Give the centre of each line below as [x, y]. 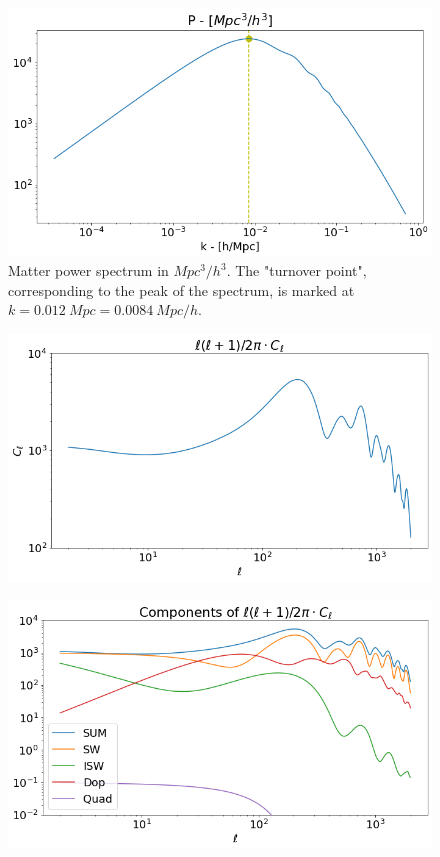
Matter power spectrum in [88, 270]
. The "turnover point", [296, 270]
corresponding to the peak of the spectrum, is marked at [181, 289]
